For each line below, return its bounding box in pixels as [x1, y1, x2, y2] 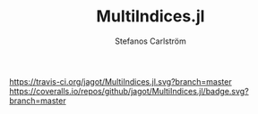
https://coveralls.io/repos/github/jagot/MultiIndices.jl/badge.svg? [9, 85, 249, 96]
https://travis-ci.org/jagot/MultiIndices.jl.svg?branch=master [9, 76, 232, 86]
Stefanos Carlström [115, 36, 186, 46]
